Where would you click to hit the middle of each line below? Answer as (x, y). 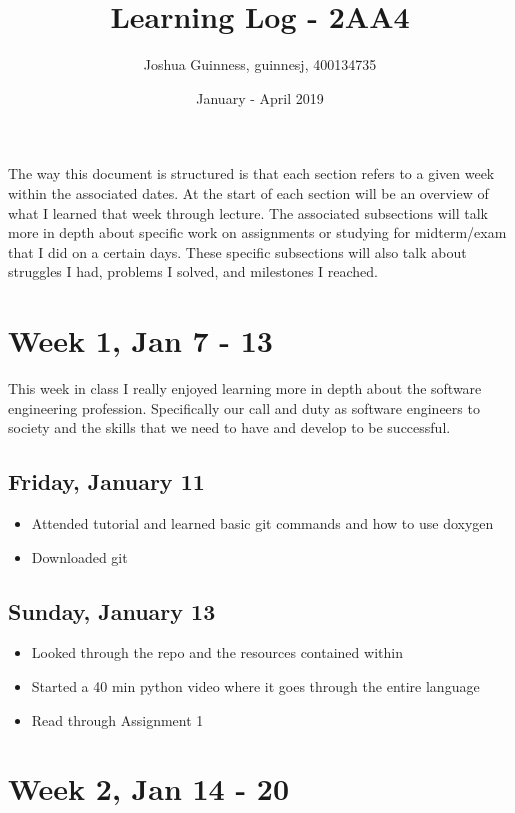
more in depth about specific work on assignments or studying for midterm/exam (257, 232)
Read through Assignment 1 (117, 719)
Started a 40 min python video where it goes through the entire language (255, 685)
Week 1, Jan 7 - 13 (140, 340)
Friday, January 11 (106, 481)
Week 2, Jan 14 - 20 (149, 788)
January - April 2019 (260, 97)
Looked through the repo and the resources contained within (217, 652)
